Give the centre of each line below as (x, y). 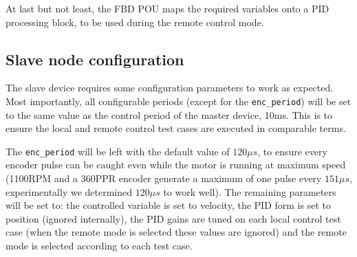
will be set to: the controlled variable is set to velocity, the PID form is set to (168, 205)
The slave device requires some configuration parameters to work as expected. (170, 88)
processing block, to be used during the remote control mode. (135, 22)
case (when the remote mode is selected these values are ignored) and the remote (176, 232)
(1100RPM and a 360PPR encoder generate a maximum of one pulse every (164, 178)
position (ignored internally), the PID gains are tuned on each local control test (173, 218)
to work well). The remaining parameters (250, 191)
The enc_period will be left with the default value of (118, 151)
